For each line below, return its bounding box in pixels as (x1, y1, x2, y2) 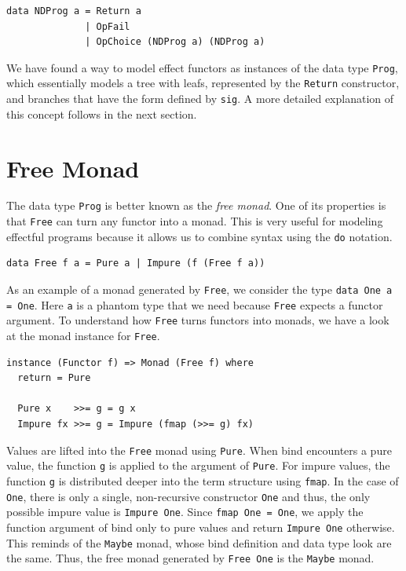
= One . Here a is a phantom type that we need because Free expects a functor (6, 296, 383, 313)
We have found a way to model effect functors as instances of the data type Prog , (6, 59, 398, 75)
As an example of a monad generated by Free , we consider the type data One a (6, 281, 393, 298)
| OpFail (85, 20, 130, 32)
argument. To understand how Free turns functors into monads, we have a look (6, 312, 390, 328)
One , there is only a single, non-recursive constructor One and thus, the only (6, 488, 371, 504)
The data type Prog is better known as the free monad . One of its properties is (6, 197, 386, 214)
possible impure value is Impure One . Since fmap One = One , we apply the (6, 503, 364, 520)
